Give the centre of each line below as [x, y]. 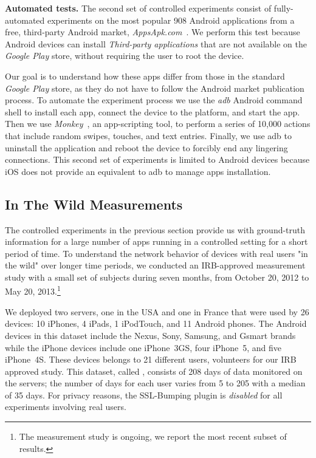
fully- [283, 8]
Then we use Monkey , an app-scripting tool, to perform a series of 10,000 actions [158, 124]
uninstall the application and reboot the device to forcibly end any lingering [146, 147]
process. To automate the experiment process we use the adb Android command [154, 100]
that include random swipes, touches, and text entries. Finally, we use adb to [148, 135]
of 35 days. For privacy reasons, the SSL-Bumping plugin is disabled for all [144, 395]
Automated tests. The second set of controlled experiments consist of [138, 8]
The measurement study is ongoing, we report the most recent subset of [153, 436]
